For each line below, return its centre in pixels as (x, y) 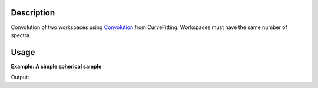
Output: (20, 77)
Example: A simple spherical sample (56, 66)
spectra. (21, 35)
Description (33, 13)
